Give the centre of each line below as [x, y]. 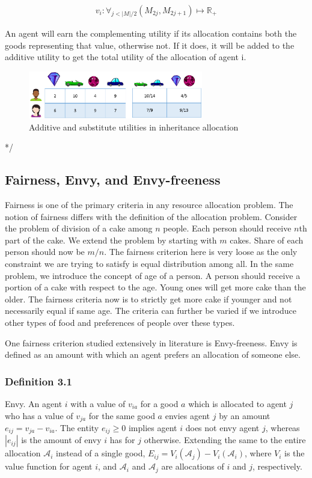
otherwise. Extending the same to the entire [225, 440]
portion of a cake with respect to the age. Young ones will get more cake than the [155, 287]
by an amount [245, 415]
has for [122, 440]
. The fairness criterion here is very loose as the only [201, 252]
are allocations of [193, 466]
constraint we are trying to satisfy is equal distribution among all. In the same [149, 264]
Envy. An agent [34, 403]
